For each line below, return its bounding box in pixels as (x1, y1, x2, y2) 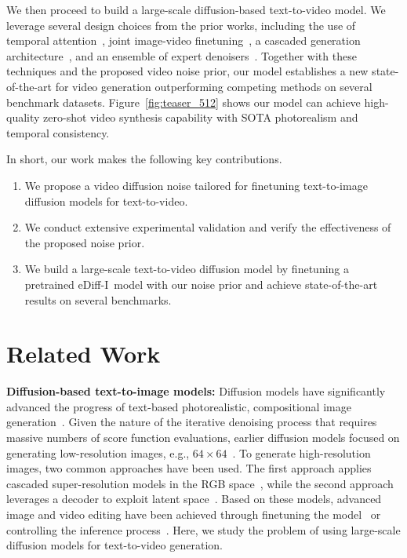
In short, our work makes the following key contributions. (6, 151, 282, 167)
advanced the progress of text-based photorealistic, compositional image (6, 398, 351, 414)
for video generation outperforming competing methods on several (55, 78, 372, 94)
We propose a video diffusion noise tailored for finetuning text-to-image (24, 177, 368, 193)
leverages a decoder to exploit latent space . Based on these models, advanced (6, 491, 382, 507)
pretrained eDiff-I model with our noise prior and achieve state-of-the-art (24, 275, 378, 292)
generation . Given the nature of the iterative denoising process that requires (6, 414, 377, 430)
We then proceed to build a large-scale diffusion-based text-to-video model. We (6, 2, 386, 17)
